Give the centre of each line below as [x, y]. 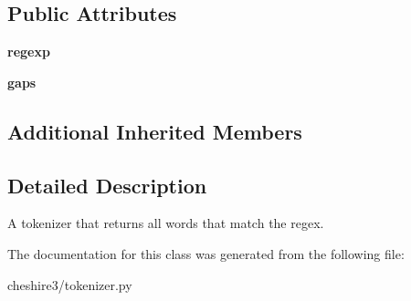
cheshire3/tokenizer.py [70, 284]
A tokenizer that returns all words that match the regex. [166, 223]
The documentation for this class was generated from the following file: [206, 253]
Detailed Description [107, 185]
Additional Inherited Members [155, 131]
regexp [29, 52]
